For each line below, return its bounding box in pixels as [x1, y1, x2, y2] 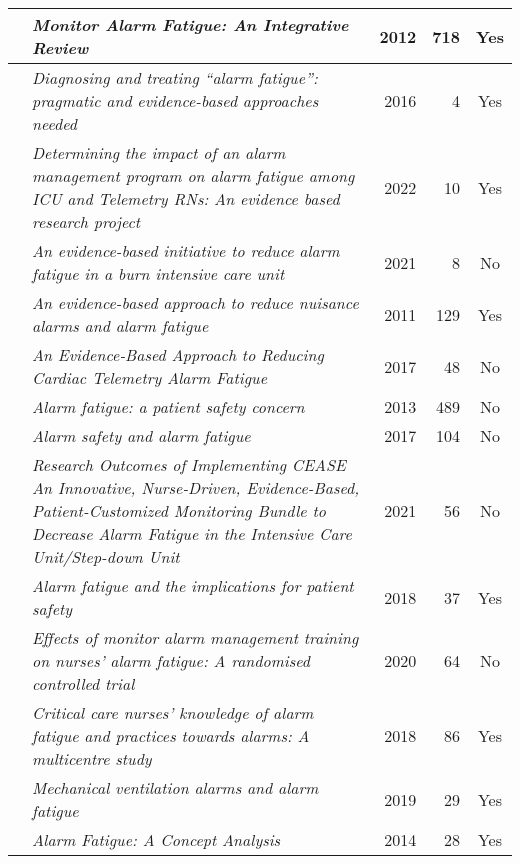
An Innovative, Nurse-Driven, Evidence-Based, [32, 476, 360, 499]
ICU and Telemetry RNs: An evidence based [32, 187, 340, 210]
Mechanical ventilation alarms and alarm [32, 776, 319, 799]
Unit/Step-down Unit [32, 545, 180, 568]
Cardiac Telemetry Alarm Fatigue [32, 366, 268, 389]
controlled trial [32, 672, 135, 695]
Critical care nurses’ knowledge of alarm [32, 701, 314, 724]
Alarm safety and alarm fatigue [32, 424, 251, 447]
